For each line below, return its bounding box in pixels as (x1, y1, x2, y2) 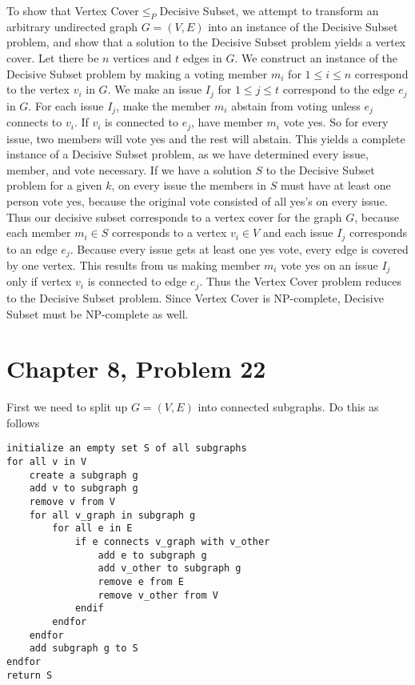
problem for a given (6, 177, 102, 194)
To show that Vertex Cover (6, 2, 139, 18)
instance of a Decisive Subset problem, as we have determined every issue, (6, 146, 369, 162)
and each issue (262, 224, 333, 241)
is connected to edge (87, 273, 187, 290)
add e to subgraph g (98, 549, 207, 561)
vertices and (113, 49, 172, 66)
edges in (182, 49, 222, 66)
